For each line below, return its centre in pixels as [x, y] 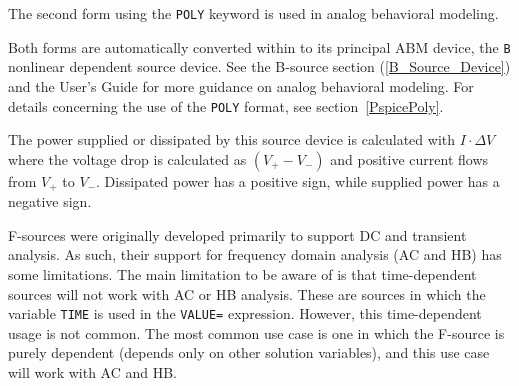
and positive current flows [409, 158]
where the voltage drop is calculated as [127, 158]
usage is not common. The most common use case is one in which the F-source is [256, 332]
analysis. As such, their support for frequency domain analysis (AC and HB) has [255, 254]
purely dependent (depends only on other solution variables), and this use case [249, 352]
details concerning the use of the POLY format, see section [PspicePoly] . [226, 105]
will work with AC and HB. [93, 372]
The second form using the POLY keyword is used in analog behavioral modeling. [253, 13]
